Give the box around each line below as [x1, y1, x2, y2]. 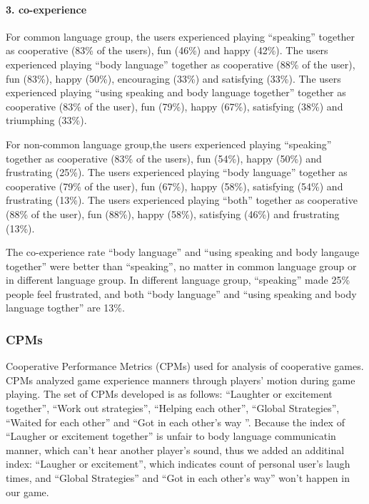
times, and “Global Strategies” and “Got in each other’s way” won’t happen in [6, 470, 350, 485]
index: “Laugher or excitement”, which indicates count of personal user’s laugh [6, 456, 350, 471]
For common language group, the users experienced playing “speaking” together [6, 29, 355, 43]
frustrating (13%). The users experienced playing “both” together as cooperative [6, 192, 358, 207]
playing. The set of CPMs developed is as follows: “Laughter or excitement [6, 386, 333, 401]
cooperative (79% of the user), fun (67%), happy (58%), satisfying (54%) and [6, 178, 343, 193]
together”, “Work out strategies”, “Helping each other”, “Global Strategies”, [6, 401, 340, 416]
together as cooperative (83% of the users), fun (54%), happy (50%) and [6, 150, 322, 165]
